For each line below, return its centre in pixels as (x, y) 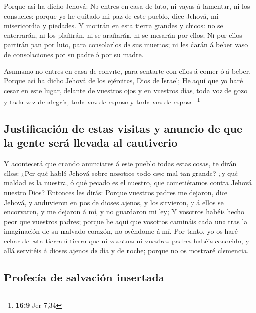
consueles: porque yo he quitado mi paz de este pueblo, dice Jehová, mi (111, 16)
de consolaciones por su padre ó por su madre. (74, 54)
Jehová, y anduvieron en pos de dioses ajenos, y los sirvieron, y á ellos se (114, 202)
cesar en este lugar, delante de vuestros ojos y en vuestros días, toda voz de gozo (126, 90)
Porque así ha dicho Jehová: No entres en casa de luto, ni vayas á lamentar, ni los (127, 6)
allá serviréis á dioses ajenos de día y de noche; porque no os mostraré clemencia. (126, 250)
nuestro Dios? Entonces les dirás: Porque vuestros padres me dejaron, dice (116, 192)
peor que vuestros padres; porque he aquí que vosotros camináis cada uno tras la (126, 221)
